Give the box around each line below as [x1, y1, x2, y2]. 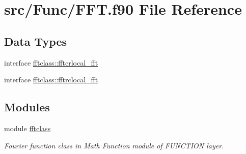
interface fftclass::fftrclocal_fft [4, 74, 98, 85]
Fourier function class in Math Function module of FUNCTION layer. [4, 140, 224, 150]
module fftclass [4, 122, 51, 133]
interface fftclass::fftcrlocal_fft [4, 57, 98, 68]
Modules [4, 99, 50, 115]
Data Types [4, 33, 67, 49]
